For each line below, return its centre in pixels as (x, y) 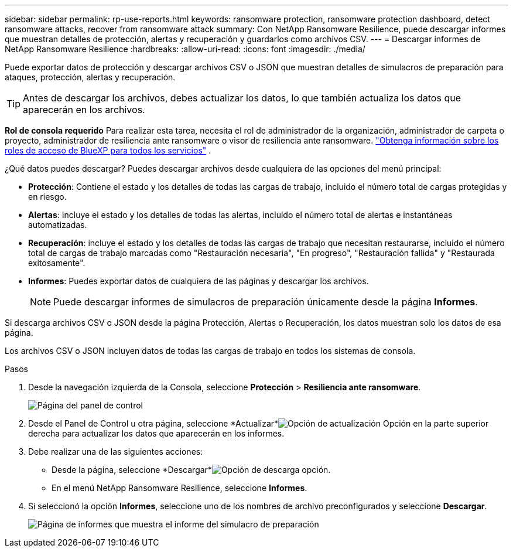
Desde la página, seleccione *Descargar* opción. (191, 470)
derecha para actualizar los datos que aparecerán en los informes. (156, 433)
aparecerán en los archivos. (84, 110)
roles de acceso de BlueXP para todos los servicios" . (108, 150)
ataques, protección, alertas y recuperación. (90, 77)
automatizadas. (58, 225)
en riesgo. (47, 197)
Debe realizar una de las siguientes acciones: (116, 452)
